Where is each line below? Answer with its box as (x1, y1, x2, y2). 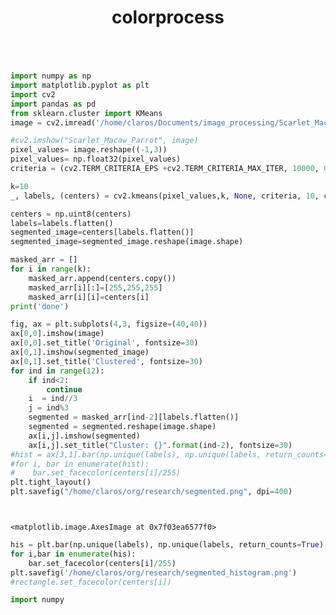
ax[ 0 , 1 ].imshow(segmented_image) (10, 347, 150, 358)
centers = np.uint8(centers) (10, 209, 132, 219)
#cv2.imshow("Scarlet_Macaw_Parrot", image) (10, 136, 199, 146)
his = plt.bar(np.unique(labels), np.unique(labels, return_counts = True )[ (10, 540, 329, 550)
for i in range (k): (10, 264, 92, 275)
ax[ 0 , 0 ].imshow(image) (10, 329, 105, 339)
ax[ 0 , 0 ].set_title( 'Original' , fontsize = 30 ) (10, 338, 199, 348)
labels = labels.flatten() (10, 218, 114, 228)
